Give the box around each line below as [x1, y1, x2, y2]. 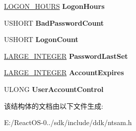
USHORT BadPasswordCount [4, 17, 104, 28]
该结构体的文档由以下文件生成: [4, 100, 103, 111]
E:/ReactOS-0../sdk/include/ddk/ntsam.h [4, 117, 132, 128]
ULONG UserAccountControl [4, 84, 104, 94]
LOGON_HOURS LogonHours [4, 1, 105, 11]
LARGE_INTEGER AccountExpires [4, 67, 124, 78]
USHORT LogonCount [4, 34, 78, 44]
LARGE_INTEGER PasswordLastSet [4, 50, 128, 61]
